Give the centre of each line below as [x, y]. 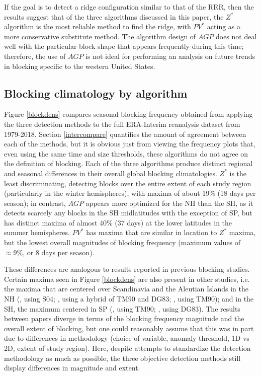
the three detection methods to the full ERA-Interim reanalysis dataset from [122, 124]
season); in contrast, [35, 203]
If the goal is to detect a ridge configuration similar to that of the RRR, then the [129, 7]
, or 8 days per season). [59, 252]
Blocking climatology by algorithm [96, 93]
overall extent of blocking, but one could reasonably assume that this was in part [129, 328]
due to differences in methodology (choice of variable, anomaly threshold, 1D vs [127, 338]
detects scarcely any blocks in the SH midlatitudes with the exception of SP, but [128, 213]
